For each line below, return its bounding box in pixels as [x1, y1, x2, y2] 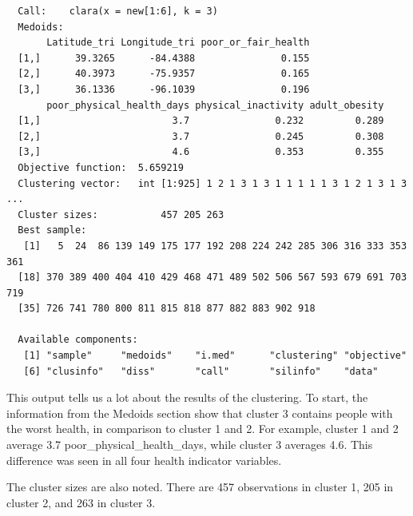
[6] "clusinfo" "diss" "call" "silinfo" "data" [23, 365, 379, 377]
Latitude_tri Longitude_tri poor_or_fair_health [46, 37, 310, 49]
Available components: [18, 334, 138, 346]
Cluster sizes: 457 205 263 [18, 208, 224, 220]
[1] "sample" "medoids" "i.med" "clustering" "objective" [23, 350, 407, 362]
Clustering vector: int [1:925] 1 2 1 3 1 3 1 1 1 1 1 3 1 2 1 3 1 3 [18, 177, 407, 189]
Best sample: [18, 224, 87, 236]
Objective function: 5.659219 [18, 161, 184, 173]
